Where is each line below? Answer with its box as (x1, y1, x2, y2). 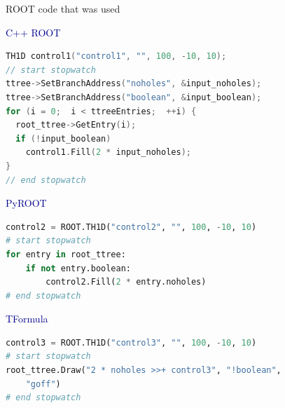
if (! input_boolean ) (15, 133, 111, 144)
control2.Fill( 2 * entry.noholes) (46, 277, 207, 287)
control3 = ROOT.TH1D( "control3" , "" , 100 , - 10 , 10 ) (6, 337, 257, 348)
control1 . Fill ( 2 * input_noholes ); (25, 147, 191, 158)
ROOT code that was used (6, 1, 120, 15)
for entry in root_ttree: (6, 249, 126, 259)
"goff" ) (25, 379, 61, 389)
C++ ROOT (6, 25, 61, 39)
